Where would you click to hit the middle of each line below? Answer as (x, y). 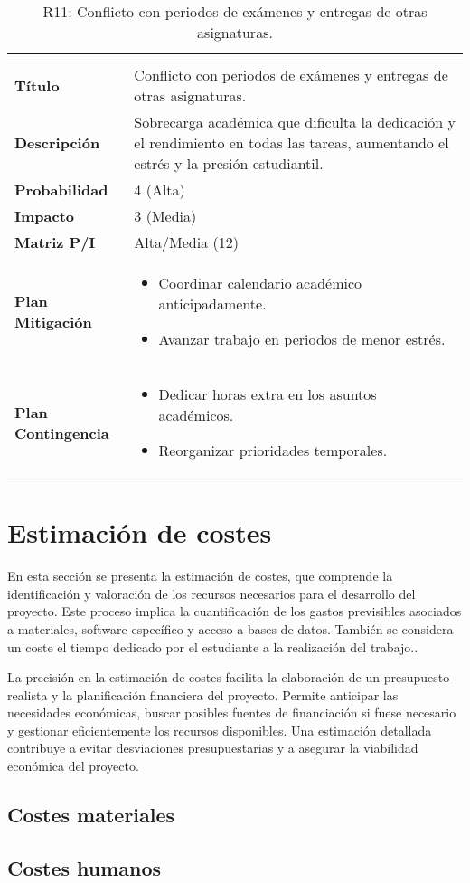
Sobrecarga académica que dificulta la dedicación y (295, 122)
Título (37, 85)
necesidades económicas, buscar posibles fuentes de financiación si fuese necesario (232, 712)
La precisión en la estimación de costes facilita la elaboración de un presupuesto (229, 677)
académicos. (196, 415)
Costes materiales (91, 815)
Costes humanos (85, 867)
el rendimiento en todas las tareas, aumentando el (291, 142)
